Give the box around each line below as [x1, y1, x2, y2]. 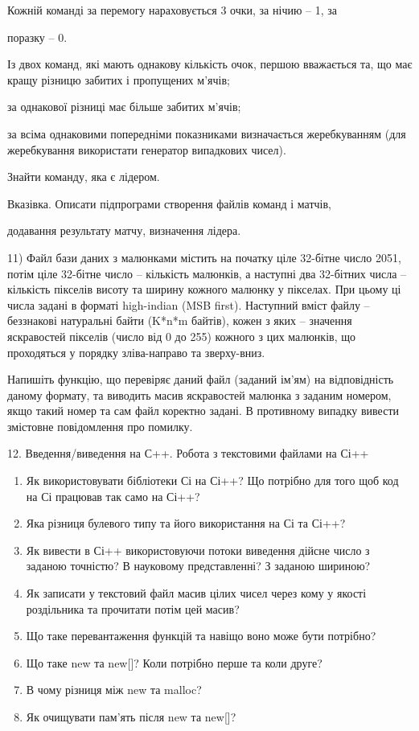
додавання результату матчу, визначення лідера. [7, 222, 241, 239]
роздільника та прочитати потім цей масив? [26, 600, 240, 617]
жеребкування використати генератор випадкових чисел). [7, 141, 286, 158]
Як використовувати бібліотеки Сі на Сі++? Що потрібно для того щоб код [26, 472, 399, 489]
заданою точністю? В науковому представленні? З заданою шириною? [26, 557, 371, 574]
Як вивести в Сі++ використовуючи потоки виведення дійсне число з [26, 541, 370, 558]
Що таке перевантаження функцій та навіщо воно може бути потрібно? [26, 627, 376, 644]
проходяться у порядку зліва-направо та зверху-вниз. [7, 343, 265, 360]
